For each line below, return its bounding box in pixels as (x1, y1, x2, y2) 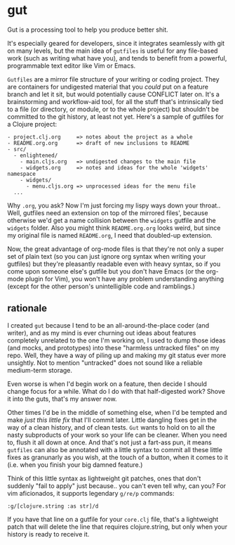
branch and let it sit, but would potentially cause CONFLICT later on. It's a (7, 90, 220, 98)
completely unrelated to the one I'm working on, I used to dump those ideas (7, 336, 226, 345)
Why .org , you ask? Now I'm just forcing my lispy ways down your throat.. (7, 201, 221, 210)
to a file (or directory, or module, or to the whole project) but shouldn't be (7, 105, 220, 113)
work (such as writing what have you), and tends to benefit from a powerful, (7, 53, 227, 62)
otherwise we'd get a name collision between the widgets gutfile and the (7, 216, 216, 224)
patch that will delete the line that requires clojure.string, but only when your (7, 522, 228, 531)
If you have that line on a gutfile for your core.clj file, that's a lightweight (7, 515, 219, 523)
